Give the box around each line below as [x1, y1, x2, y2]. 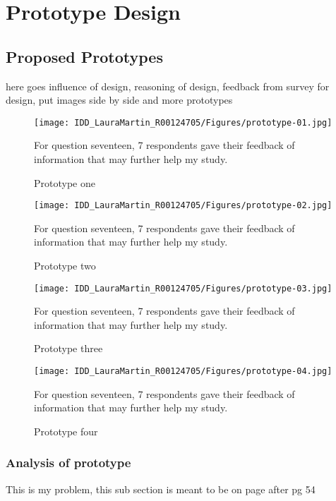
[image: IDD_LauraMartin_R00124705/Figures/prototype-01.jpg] [34, 117, 332, 128]
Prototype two [34, 258, 96, 273]
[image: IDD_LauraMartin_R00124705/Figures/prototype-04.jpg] [34, 366, 332, 377]
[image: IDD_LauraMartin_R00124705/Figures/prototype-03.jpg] [34, 283, 332, 294]
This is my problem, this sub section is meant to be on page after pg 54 [6, 481, 316, 496]
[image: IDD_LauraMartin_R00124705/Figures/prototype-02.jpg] [34, 200, 332, 211]
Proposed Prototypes [6, 45, 163, 67]
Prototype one [34, 175, 95, 190]
